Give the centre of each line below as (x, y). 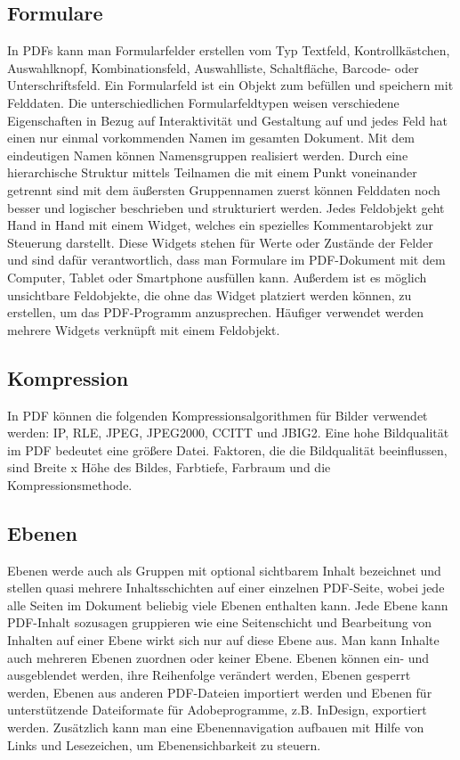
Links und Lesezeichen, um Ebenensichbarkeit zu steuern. (164, 744)
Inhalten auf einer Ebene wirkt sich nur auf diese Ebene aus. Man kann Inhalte (223, 640)
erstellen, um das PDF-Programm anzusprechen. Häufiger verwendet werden (215, 312)
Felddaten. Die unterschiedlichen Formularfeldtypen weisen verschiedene (203, 102)
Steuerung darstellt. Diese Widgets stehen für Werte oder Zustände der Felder (220, 242)
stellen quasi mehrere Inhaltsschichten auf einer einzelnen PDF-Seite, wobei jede (226, 588)
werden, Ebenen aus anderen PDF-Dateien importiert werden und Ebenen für (220, 692)
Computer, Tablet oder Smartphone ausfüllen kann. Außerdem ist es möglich (217, 277)
